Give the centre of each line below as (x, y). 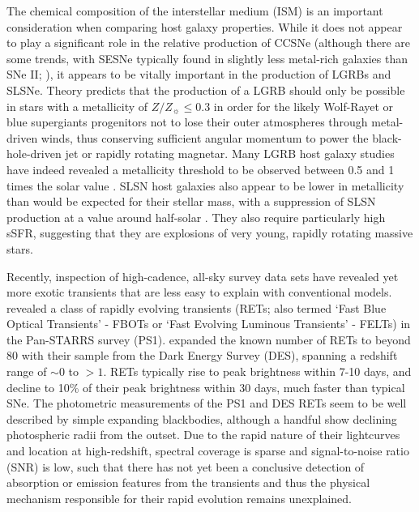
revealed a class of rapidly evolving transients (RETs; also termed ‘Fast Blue (197, 307)
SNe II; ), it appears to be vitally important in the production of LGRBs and (199, 74)
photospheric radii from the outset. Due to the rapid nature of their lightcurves (203, 435)
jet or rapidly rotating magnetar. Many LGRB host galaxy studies (230, 154)
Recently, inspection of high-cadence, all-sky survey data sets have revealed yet (203, 276)
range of (27, 371)
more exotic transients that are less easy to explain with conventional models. (199, 292)
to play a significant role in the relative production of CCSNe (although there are (209, 43)
